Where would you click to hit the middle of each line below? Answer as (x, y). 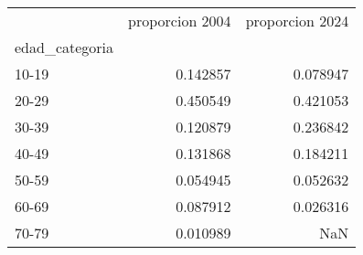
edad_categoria (64, 47)
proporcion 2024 (297, 21)
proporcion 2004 (180, 21)
